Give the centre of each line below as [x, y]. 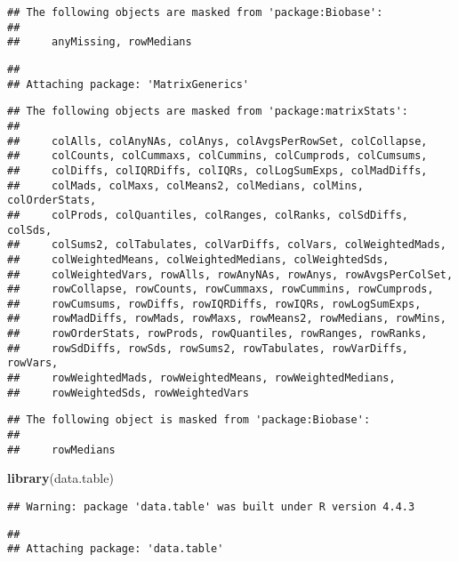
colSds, [30, 230]
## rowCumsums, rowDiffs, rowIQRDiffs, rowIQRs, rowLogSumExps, [214, 304]
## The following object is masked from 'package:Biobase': [189, 420]
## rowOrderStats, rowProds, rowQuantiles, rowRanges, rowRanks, [217, 334]
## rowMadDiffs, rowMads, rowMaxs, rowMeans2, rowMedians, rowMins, [227, 319]
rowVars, [33, 363]
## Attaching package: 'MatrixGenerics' [129, 84]
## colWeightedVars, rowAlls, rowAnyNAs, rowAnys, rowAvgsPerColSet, [230, 274]
